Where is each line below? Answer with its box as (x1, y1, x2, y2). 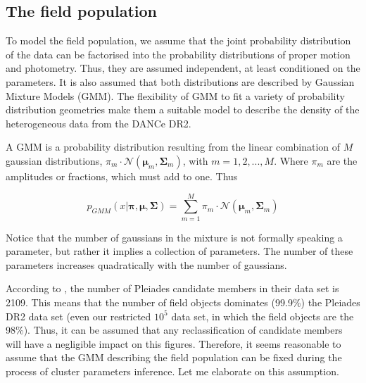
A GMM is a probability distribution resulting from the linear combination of (6, 139, 341, 154)
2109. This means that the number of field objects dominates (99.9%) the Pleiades (6, 295, 360, 310)
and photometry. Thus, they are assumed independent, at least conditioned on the (6, 61, 360, 75)
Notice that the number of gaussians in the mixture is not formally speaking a (6, 230, 343, 244)
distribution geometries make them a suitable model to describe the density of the (6, 102, 360, 117)
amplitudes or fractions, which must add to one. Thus (6, 168, 238, 183)
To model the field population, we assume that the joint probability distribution (6, 33, 351, 48)
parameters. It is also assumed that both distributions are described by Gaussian (6, 74, 355, 89)
